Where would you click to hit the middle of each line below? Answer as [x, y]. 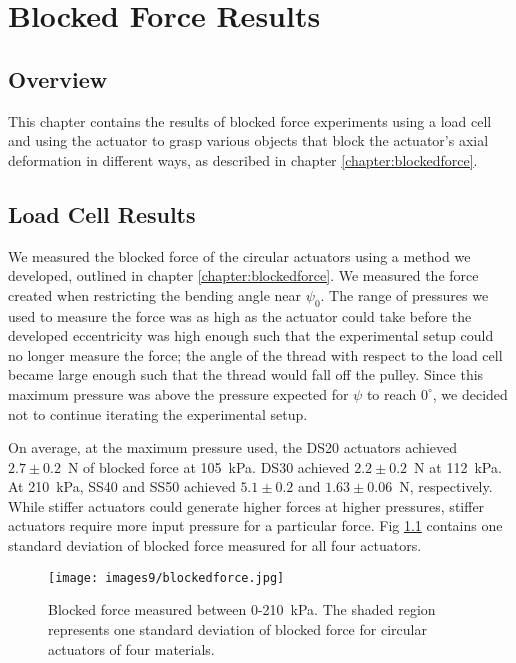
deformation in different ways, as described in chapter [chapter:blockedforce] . [243, 159]
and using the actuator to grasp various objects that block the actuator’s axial [248, 140]
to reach [391, 393]
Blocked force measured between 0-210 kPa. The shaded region [242, 609]
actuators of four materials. [131, 648]
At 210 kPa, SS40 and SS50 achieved [122, 486]
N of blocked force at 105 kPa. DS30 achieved [208, 466]
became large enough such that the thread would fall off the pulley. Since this [246, 374]
